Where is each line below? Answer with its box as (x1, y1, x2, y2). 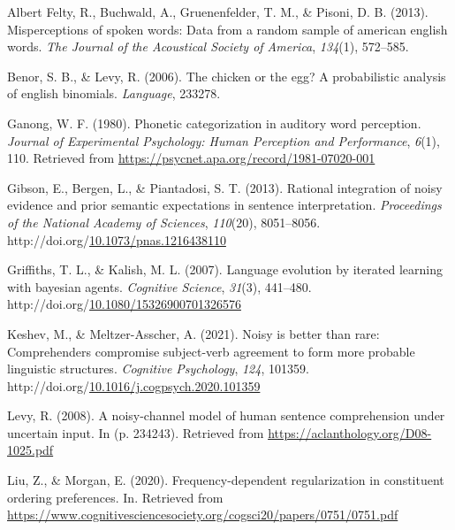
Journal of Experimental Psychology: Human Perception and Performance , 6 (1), (7, 131, 440, 150)
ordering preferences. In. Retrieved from (7, 488, 224, 506)
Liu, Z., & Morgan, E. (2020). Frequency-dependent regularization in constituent (7, 471, 444, 489)
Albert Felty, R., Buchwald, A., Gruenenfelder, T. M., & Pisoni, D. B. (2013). (7, 3, 428, 20)
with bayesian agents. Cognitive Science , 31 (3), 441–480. (7, 277, 312, 296)
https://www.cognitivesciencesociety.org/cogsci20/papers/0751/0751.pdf (7, 505, 398, 524)
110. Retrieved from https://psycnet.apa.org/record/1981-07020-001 (7, 149, 375, 167)
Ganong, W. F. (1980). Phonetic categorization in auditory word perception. (7, 113, 421, 132)
